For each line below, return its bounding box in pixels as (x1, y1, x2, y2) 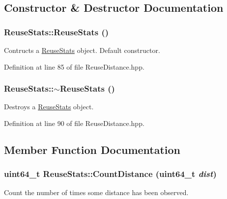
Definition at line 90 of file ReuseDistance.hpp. (4, 118, 144, 128)
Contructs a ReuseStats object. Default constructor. (4, 45, 160, 55)
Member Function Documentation (4, 142, 181, 157)
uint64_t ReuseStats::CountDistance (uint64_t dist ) (4, 168, 217, 180)
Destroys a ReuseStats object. (4, 101, 94, 112)
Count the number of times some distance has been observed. (4, 187, 189, 197)
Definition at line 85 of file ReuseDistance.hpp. (4, 61, 144, 72)
